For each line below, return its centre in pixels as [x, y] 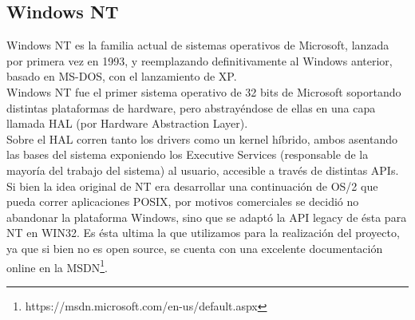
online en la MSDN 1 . [57, 266]
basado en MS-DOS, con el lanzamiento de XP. [122, 76]
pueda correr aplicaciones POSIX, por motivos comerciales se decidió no [183, 201]
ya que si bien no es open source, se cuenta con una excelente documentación [195, 248]
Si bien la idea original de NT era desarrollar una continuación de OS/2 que [192, 186]
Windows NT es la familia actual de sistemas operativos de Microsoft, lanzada [198, 45]
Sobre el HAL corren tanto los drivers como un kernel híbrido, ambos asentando [202, 138]
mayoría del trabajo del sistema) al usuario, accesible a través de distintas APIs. [203, 170]
